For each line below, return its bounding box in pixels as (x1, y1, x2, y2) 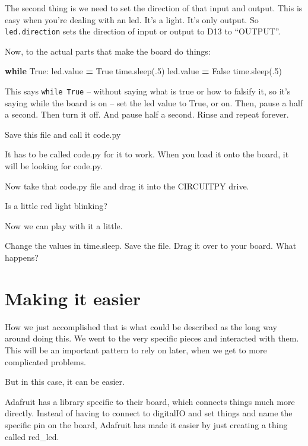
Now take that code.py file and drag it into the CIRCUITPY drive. (5, 179, 249, 192)
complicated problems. (5, 355, 87, 368)
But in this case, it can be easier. (5, 375, 125, 388)
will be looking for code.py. (5, 160, 103, 172)
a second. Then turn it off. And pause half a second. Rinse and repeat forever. (5, 108, 289, 121)
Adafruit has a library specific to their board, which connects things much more (5, 395, 295, 407)
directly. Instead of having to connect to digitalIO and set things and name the (5, 407, 293, 419)
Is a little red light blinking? (5, 200, 107, 212)
